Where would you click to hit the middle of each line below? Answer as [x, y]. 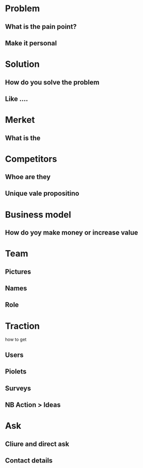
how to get [16, 339]
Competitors [31, 159]
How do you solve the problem [52, 82]
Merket [20, 120]
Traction [22, 326]
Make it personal [31, 43]
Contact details [29, 460]
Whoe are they [28, 177]
